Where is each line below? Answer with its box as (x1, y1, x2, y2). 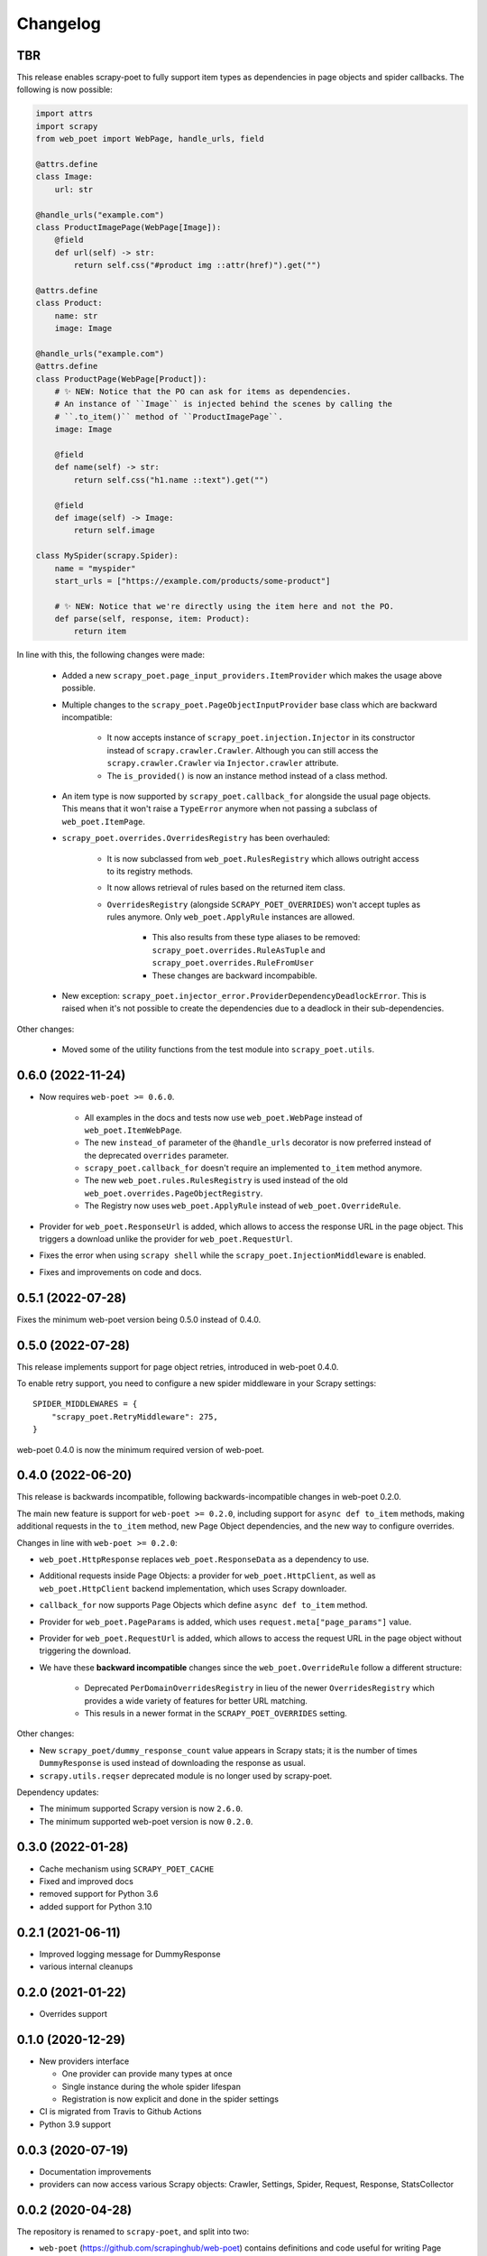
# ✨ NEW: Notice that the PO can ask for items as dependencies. (54, 386, 352, 397)
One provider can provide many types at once (61, 2068, 233, 2079)
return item (73, 626, 126, 636)
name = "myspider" (54, 563, 136, 573)
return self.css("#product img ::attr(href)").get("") (73, 260, 322, 271)
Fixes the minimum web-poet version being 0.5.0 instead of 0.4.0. (16, 1314, 262, 1325)
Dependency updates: (16, 1787, 99, 1798)
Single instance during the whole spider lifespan (61, 2081, 241, 2092)
